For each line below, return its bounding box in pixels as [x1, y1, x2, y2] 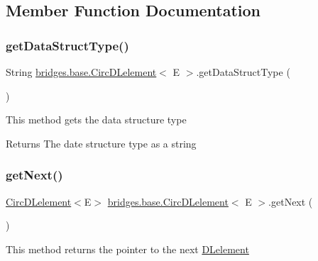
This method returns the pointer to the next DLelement [6, 241, 249, 256]
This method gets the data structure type [6, 112, 187, 127]
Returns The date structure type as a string [6, 135, 197, 150]
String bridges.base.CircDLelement [6, 65, 157, 79]
